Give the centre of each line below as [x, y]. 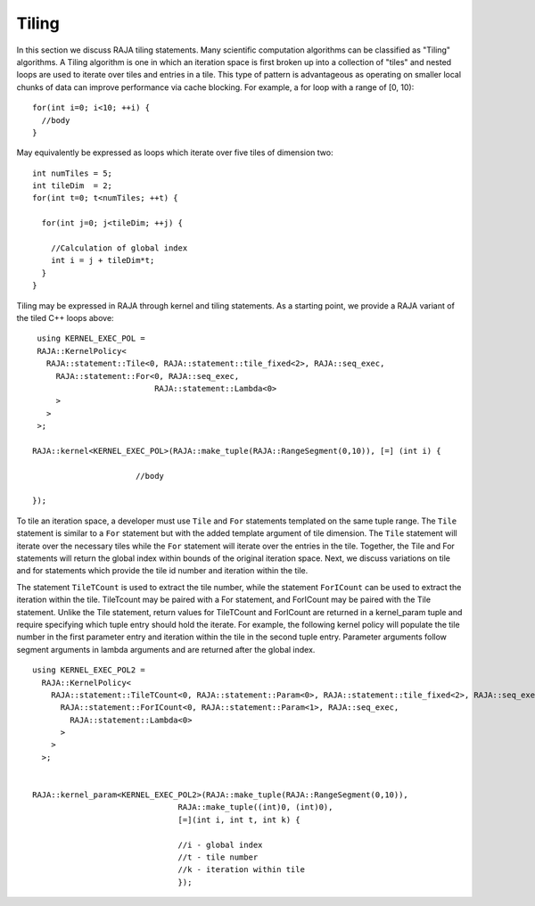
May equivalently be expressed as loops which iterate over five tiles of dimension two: [175, 152]
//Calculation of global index [119, 248]
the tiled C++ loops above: [66, 317]
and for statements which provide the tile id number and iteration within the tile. [162, 571]
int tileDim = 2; [73, 186]
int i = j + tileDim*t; [103, 260]
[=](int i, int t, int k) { [239, 820]
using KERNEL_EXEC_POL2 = [89, 670]
